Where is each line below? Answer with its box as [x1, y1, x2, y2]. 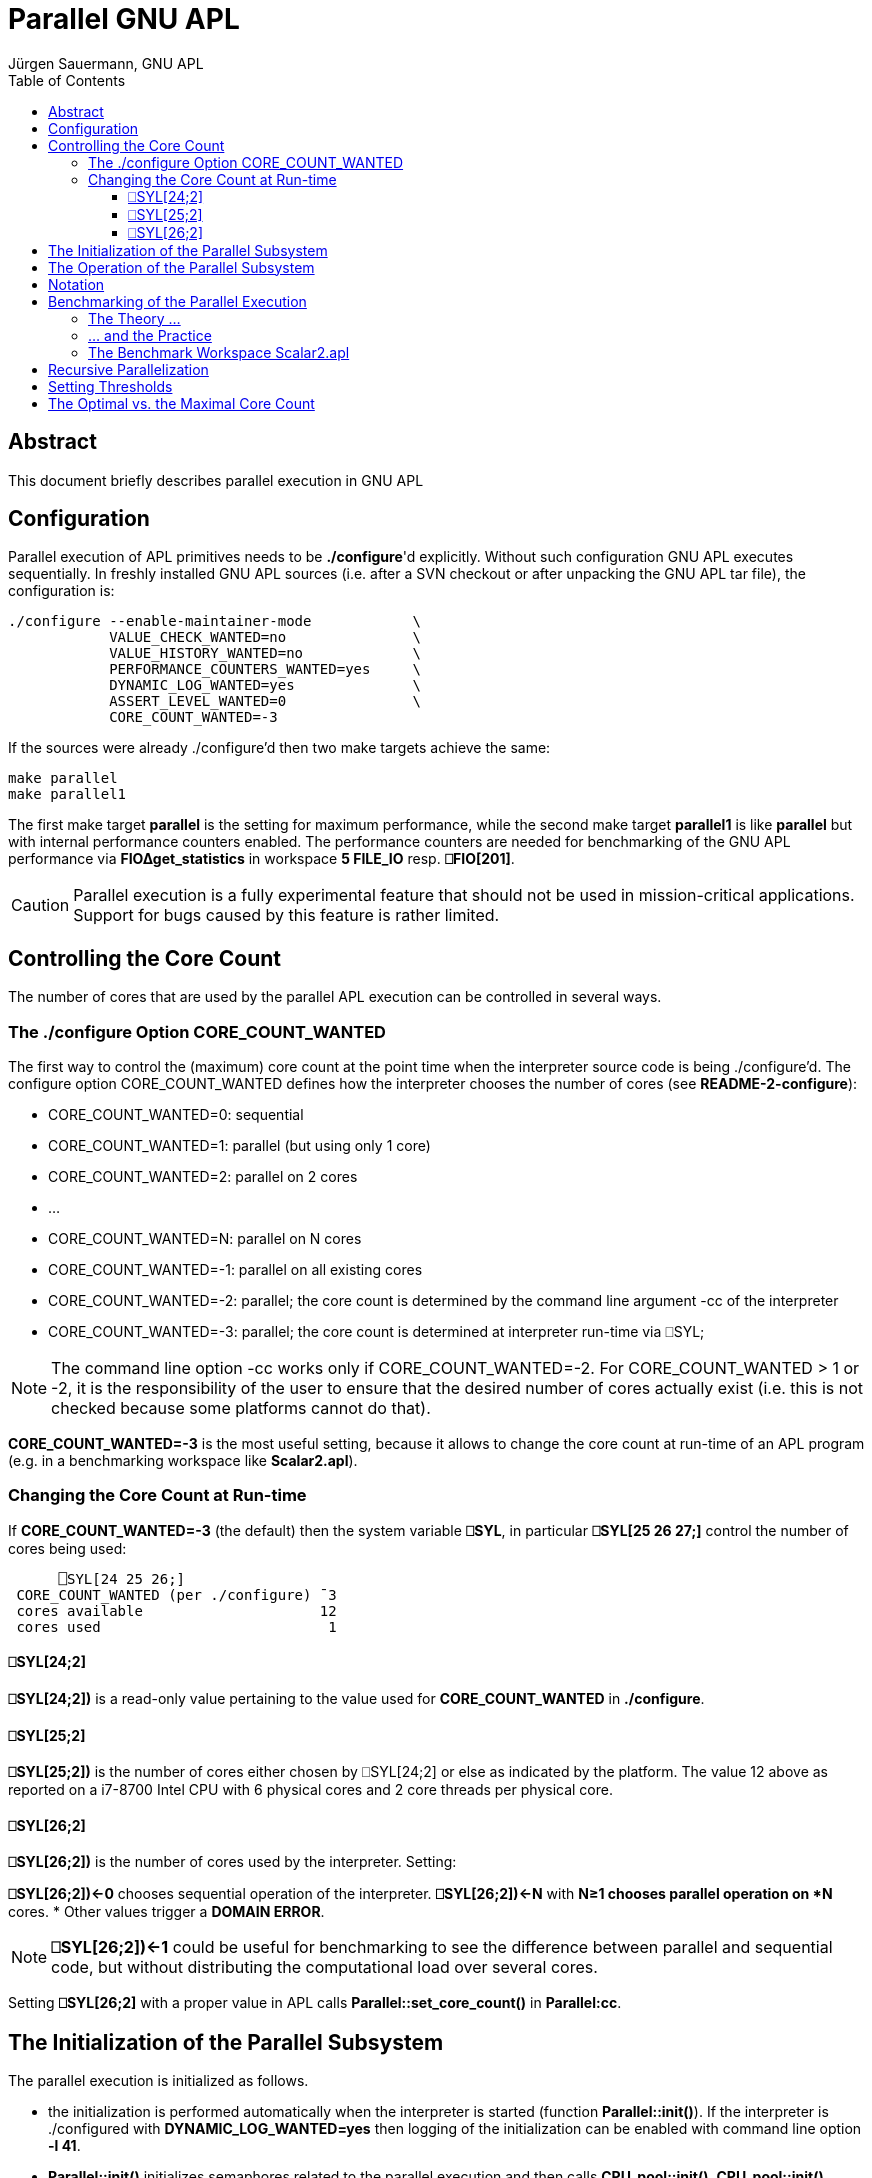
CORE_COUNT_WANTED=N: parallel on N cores [48, 1230, 362, 1248]
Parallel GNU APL [8, 2, 240, 36]
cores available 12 [16, 1602, 337, 1619]
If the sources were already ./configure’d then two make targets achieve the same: [8, 739, 551, 757]
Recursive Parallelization [48, 360, 209, 378]
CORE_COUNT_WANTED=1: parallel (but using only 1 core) [48, 1137, 431, 1155]
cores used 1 [16, 1618, 337, 1635]
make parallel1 [8, 786, 127, 803]
